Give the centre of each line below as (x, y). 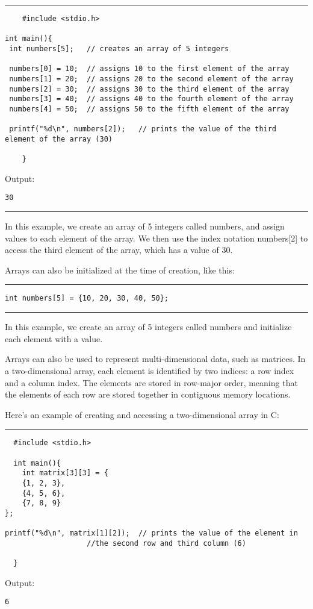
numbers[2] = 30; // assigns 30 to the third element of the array (149, 89)
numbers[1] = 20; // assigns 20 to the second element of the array (151, 79)
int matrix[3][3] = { (65, 473)
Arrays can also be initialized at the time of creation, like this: (120, 270)
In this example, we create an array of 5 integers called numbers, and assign (145, 226)
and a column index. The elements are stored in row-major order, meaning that (151, 382)
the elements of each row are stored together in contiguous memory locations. (148, 394)
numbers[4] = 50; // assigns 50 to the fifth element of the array (149, 109)
